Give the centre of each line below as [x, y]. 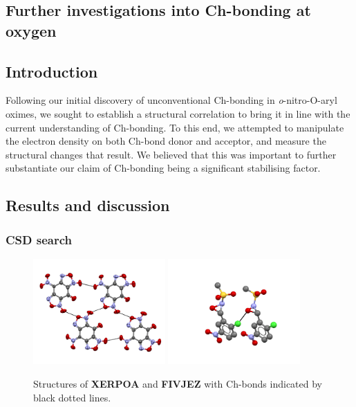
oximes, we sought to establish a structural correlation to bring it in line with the [178, 113]
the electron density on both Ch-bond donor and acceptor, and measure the [166, 141]
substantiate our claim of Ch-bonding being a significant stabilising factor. [163, 168]
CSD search [39, 239]
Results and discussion [88, 205]
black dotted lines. [72, 397]
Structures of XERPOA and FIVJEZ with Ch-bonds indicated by [178, 383]
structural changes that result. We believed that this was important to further [171, 154]
